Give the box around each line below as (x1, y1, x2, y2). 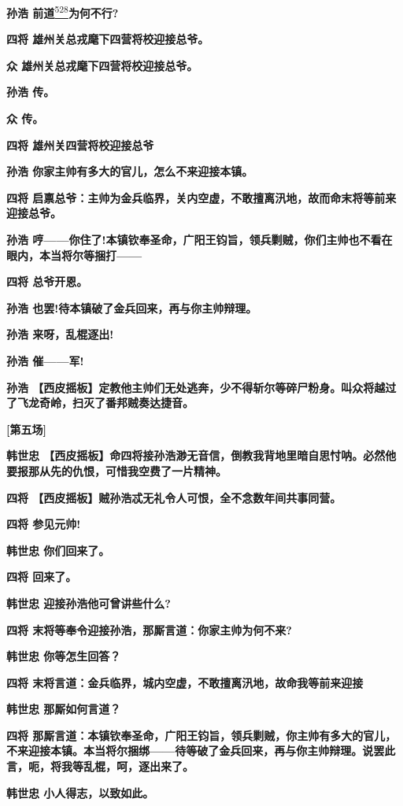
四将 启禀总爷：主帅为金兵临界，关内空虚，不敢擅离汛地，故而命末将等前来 (6, 189, 397, 205)
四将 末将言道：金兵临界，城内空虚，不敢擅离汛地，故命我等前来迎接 (6, 674, 364, 690)
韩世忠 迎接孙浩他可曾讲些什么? (6, 594, 171, 611)
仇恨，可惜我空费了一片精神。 (72, 462, 227, 479)
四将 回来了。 (6, 568, 77, 585)
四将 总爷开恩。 (6, 273, 88, 290)
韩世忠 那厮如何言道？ (6, 701, 121, 717)
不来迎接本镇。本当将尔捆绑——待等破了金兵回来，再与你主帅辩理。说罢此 (6, 742, 396, 759)
